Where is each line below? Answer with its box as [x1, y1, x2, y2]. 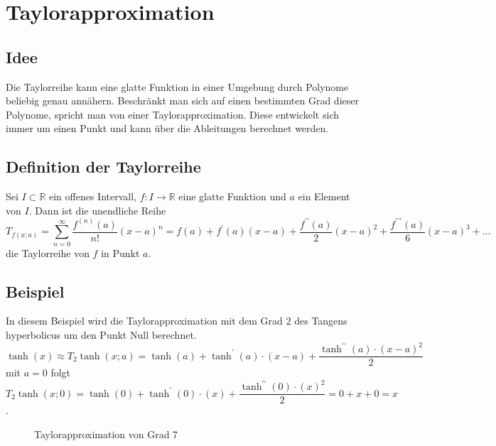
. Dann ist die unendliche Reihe [28, 202, 166, 217]
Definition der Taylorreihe [6, 156, 201, 178]
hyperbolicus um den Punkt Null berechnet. [6, 327, 197, 342]
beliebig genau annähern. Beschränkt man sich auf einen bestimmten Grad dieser [6, 93, 359, 108]
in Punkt [101, 245, 140, 260]
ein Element [298, 189, 350, 204]
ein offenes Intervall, [49, 189, 136, 204]
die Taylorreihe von [6, 245, 90, 260]
